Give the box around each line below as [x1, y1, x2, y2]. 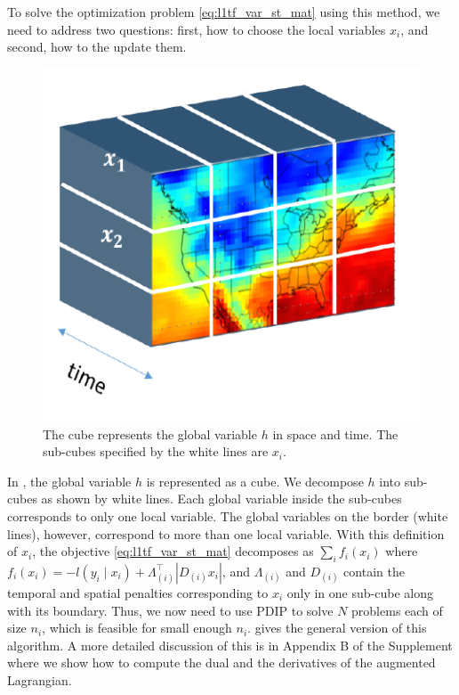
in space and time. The [272, 424, 399, 443]
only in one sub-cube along [286, 583, 433, 601]
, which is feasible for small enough [42, 618, 232, 637]
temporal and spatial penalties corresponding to [7, 583, 269, 601]
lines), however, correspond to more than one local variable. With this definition [7, 524, 445, 543]
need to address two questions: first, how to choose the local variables [7, 20, 386, 38]
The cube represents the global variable [43, 424, 257, 443]
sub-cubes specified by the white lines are [43, 442, 269, 461]
